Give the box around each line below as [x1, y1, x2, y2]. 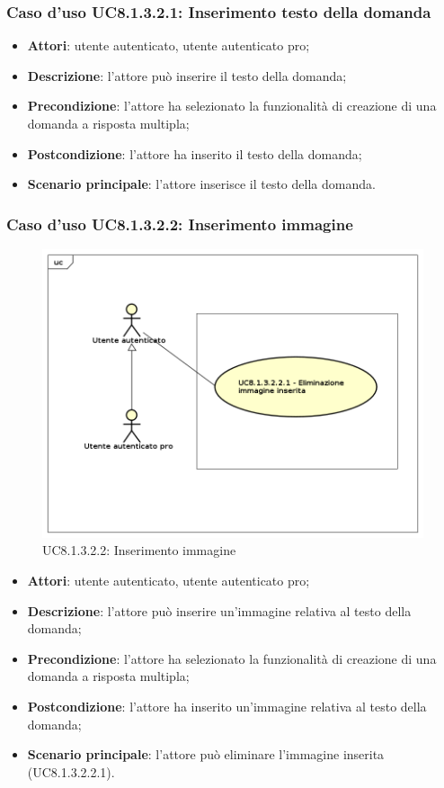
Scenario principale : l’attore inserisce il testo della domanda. [27, 175, 376, 193]
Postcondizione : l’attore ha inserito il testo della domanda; [27, 144, 362, 163]
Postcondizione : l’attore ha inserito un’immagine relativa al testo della [27, 697, 427, 716]
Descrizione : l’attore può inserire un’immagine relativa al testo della [27, 601, 412, 620]
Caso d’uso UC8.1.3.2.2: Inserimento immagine [6, 212, 353, 235]
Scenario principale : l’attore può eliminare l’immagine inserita [27, 745, 385, 764]
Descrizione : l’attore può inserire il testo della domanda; [27, 66, 347, 85]
